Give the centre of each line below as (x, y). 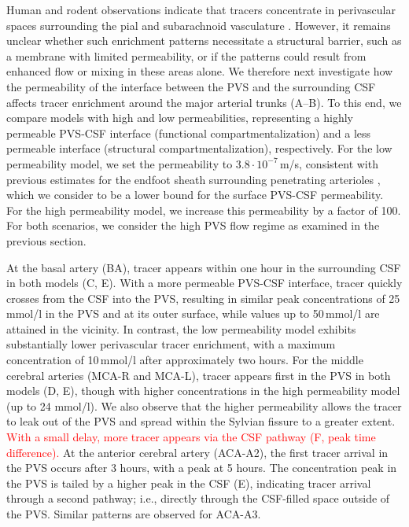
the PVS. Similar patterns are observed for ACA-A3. (134, 514)
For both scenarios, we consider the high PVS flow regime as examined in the (193, 225)
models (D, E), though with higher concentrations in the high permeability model (203, 391)
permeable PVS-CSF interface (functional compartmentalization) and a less (189, 133)
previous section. (46, 240)
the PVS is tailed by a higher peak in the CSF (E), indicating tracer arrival (189, 483)
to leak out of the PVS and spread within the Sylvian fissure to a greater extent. (201, 421)
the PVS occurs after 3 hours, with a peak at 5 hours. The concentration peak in (202, 468)
